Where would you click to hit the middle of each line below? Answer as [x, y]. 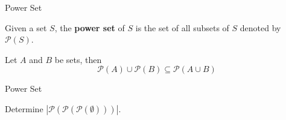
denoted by [260, 27]
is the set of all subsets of [182, 27]
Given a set [26, 27]
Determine [24, 108]
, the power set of [90, 27]
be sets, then [78, 59]
